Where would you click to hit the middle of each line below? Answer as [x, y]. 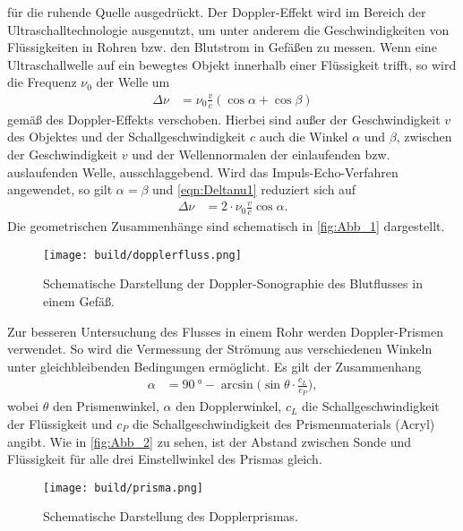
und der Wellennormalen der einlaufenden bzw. [261, 154]
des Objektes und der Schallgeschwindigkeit [127, 137]
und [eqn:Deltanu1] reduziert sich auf [254, 189]
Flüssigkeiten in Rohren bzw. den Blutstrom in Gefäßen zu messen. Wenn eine [222, 47]
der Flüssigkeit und [60, 423]
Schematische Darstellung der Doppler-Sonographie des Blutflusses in [233, 283]
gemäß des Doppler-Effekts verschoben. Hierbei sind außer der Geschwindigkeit [224, 119]
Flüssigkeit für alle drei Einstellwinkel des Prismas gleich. [165, 459]
